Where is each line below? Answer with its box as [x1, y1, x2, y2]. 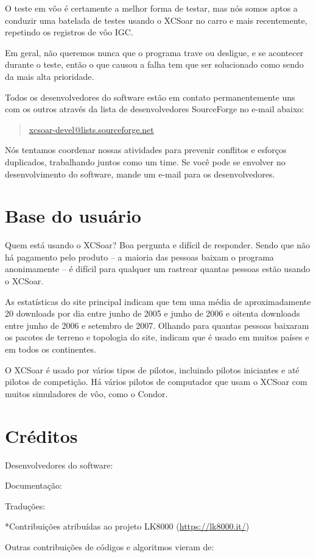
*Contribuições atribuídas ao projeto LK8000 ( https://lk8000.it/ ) [5, 520, 250, 533]
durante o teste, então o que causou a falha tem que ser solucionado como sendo [5, 58, 304, 71]
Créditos [5, 423, 78, 448]
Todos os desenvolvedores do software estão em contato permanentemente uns [5, 90, 295, 103]
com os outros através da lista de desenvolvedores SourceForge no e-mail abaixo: [5, 102, 304, 115]
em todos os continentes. [5, 343, 96, 355]
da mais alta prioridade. [5, 70, 94, 82]
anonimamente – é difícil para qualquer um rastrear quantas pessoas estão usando [5, 262, 311, 275]
